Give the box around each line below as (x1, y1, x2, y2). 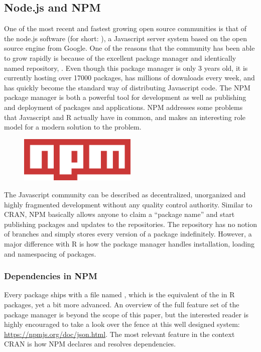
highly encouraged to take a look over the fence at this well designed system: (4, 319, 240, 329)
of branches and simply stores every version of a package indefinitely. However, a (4, 228, 252, 239)
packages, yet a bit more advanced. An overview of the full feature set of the (4, 299, 239, 309)
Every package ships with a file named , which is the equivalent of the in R (4, 289, 235, 300)
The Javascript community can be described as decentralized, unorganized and (4, 189, 246, 199)
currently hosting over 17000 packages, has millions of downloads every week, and (4, 72, 255, 83)
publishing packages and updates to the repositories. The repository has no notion (4, 218, 257, 229)
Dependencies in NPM (4, 270, 97, 282)
